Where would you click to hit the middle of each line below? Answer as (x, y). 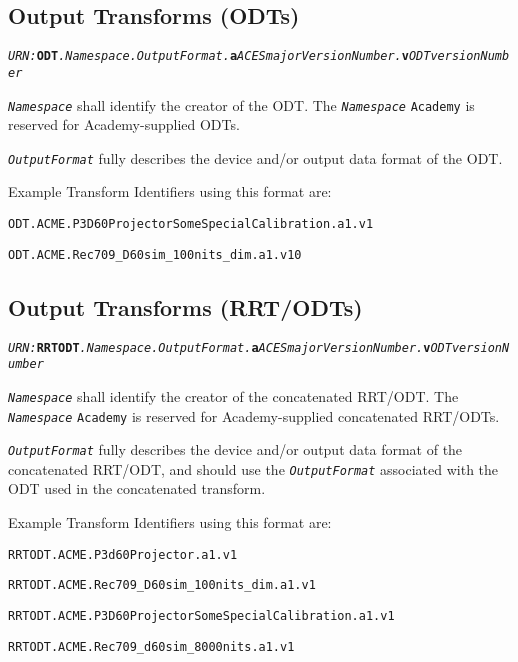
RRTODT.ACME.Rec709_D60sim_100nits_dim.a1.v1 (162, 585)
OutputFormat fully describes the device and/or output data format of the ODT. (255, 157)
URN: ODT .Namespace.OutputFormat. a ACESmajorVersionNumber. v (208, 56)
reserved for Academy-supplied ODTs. (124, 124)
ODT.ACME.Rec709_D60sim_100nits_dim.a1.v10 (155, 254)
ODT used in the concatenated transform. (137, 488)
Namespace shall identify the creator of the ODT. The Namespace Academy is (241, 104)
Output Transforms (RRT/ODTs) (185, 306)
